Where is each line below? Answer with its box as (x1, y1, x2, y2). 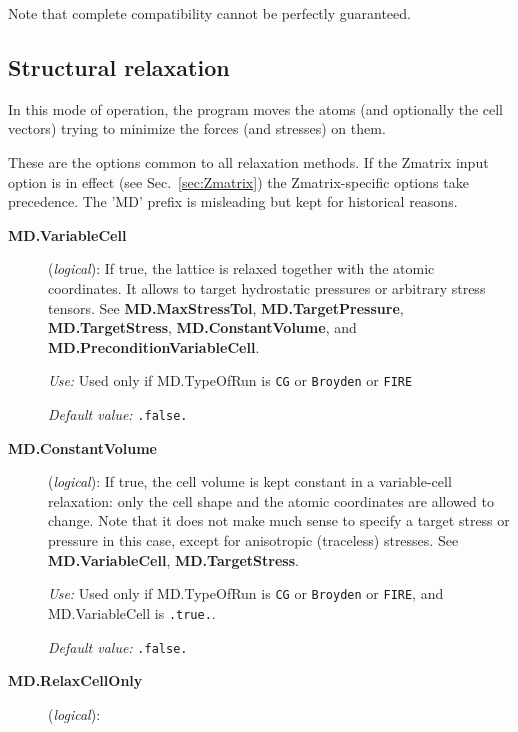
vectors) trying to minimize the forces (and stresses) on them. (8, 118, 386, 139)
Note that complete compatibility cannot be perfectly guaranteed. (8, 3, 411, 23)
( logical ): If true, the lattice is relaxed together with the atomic (48, 258, 435, 279)
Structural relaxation (8, 51, 230, 82)
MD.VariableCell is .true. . (48, 602, 216, 623)
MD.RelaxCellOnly (8, 670, 143, 691)
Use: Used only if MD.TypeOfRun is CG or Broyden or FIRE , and (48, 583, 444, 604)
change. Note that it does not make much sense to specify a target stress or (48, 510, 510, 531)
